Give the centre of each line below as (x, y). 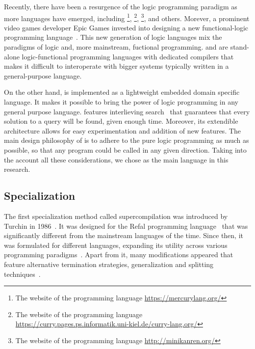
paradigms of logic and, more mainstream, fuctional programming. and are (116, 47)
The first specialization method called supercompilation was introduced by (116, 216)
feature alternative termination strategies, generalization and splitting (109, 264)
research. (17, 169)
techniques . (22, 274)
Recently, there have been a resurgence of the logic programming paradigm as (121, 6)
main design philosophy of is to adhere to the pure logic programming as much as (127, 140)
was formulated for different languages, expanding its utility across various (116, 245)
